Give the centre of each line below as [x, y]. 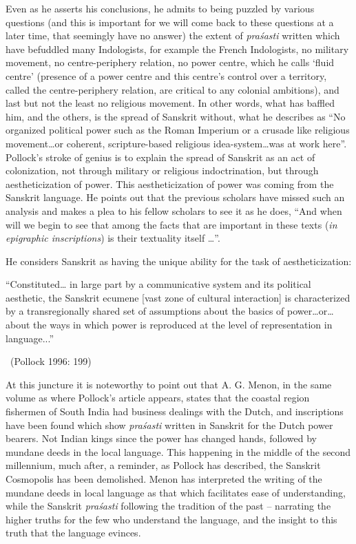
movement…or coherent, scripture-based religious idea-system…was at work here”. [176, 143]
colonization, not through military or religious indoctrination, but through [162, 170]
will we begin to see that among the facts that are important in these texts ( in [171, 224]
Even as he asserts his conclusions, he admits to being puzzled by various [160, 8]
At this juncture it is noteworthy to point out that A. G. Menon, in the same [169, 384]
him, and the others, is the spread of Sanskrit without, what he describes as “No [176, 116]
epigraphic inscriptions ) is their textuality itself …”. [113, 238]
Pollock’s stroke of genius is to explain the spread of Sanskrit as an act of [160, 157]
